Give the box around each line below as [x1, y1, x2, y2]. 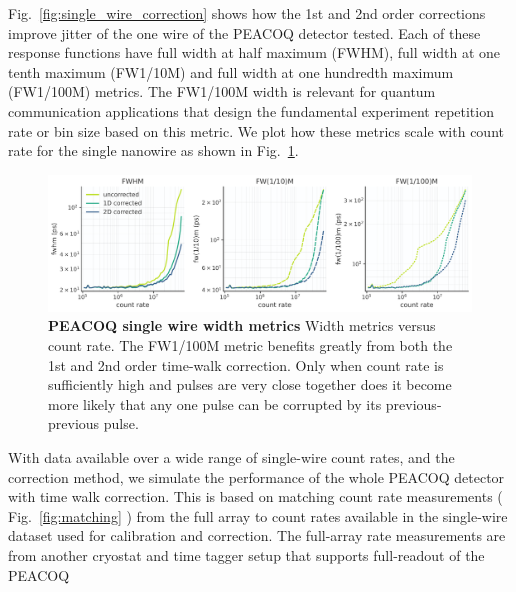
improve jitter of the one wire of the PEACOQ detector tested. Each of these [8, 22, 481, 43]
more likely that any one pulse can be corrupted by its [48, 393, 382, 414]
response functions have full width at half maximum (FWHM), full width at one [8, 42, 501, 63]
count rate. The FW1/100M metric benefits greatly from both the [48, 334, 453, 355]
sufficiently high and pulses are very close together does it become [48, 374, 452, 395]
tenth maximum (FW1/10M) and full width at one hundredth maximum [8, 61, 454, 82]
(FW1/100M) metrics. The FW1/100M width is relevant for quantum [8, 81, 436, 102]
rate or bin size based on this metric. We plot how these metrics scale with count [8, 120, 504, 141]
